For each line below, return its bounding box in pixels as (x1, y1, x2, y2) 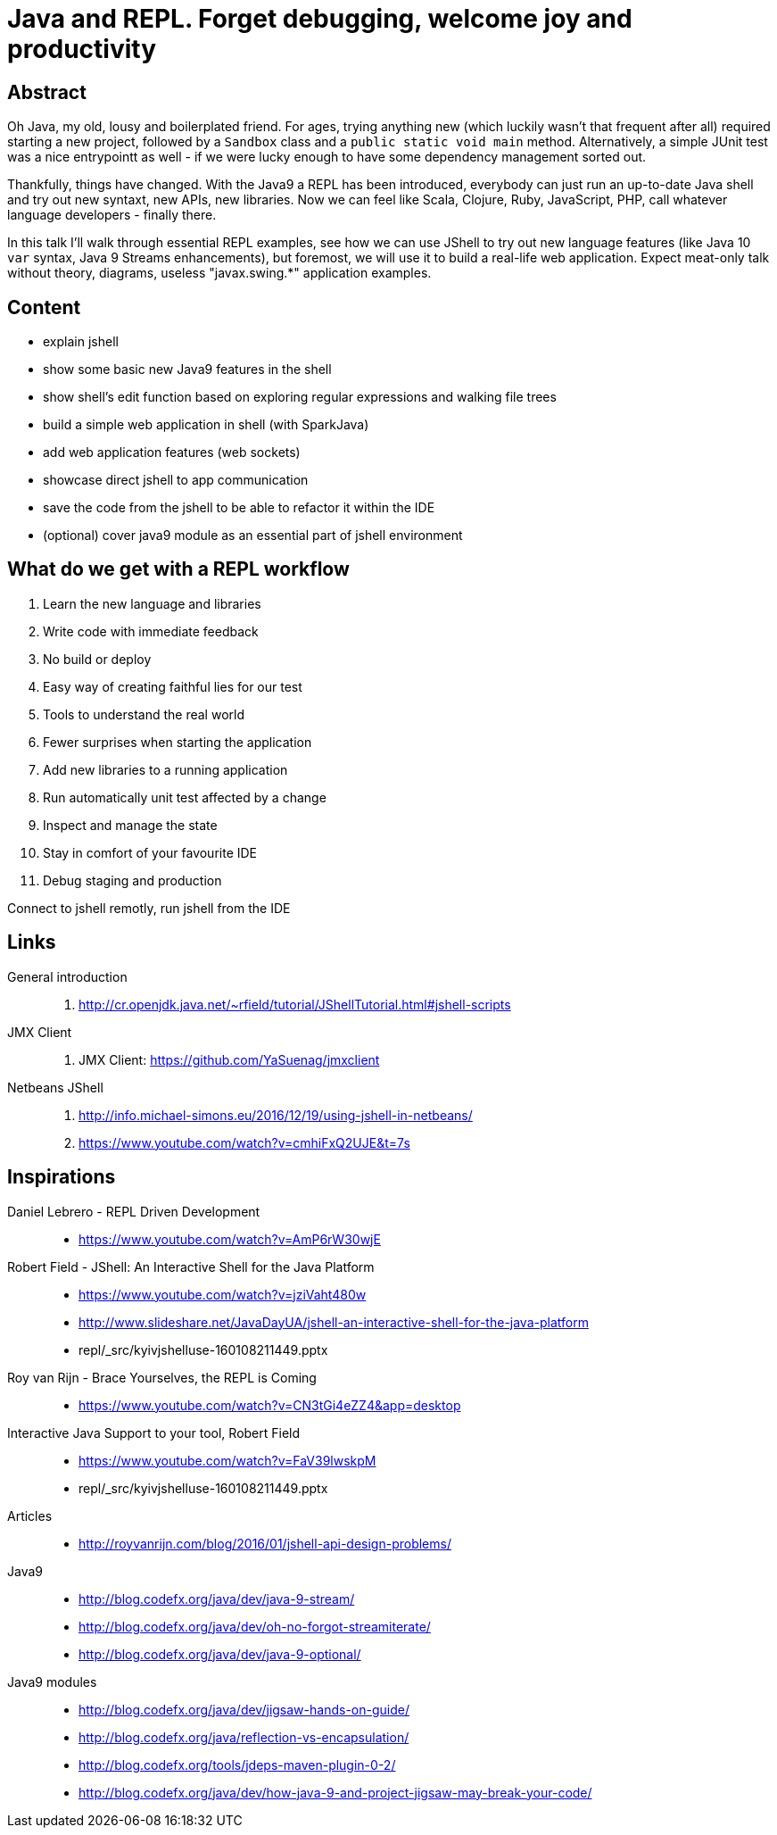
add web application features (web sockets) (43, 444, 301, 461)
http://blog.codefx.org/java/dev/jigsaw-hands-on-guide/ (79, 1701, 409, 1717)
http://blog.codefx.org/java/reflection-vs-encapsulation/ (79, 1729, 409, 1745)
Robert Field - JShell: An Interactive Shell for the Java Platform (7, 1258, 375, 1275)
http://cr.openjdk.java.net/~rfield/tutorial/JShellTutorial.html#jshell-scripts (79, 996, 511, 1012)
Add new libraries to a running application (43, 761, 288, 777)
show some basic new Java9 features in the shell (43, 361, 332, 378)
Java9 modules (7, 1673, 97, 1690)
